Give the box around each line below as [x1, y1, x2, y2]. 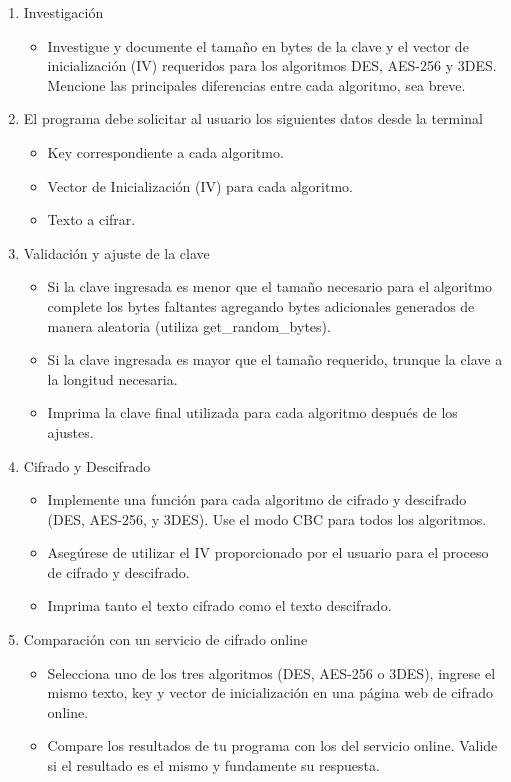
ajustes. [47, 421, 94, 442]
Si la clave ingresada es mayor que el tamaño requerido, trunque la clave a [47, 349, 503, 370]
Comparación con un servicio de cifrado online [23, 629, 308, 650]
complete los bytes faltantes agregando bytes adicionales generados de [47, 295, 475, 316]
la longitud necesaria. [47, 368, 178, 389]
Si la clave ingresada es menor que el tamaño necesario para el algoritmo [47, 276, 493, 297]
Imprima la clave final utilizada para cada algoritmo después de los [47, 402, 458, 423]
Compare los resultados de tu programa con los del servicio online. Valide [47, 735, 498, 756]
